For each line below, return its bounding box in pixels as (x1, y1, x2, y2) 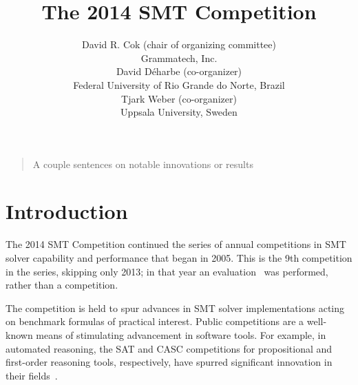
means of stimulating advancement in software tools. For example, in (36, 327, 326, 342)
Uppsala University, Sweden (120, 105, 238, 119)
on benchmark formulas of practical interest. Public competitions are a (6, 314, 304, 329)
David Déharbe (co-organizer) (116, 64, 242, 79)
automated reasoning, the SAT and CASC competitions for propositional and (6, 341, 333, 355)
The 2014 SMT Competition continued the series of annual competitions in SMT (6, 237, 346, 251)
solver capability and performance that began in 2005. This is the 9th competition (6, 251, 352, 264)
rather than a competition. (6, 278, 118, 292)
